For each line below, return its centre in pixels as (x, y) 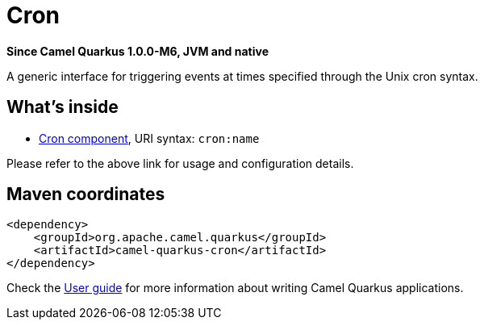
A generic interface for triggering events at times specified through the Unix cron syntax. (242, 76)
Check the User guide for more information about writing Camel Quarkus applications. (235, 288)
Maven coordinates (86, 194)
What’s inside (63, 107)
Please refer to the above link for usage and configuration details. (180, 163)
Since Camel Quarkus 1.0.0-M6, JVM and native (138, 51)
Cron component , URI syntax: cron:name (149, 138)
